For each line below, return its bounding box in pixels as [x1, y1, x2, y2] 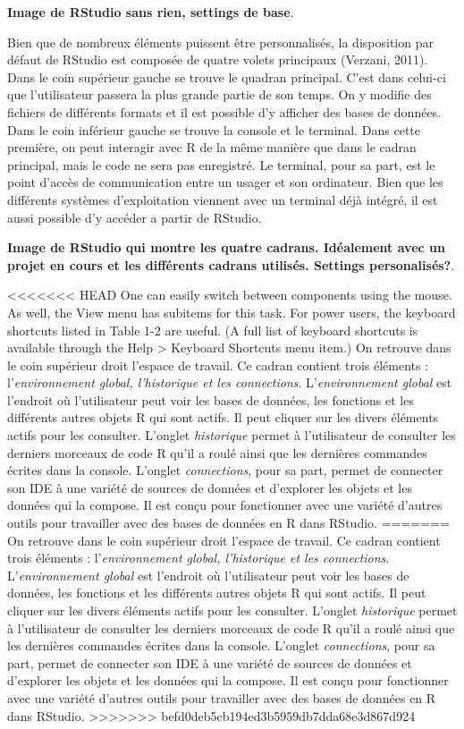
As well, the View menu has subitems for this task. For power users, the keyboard [7, 302, 456, 321]
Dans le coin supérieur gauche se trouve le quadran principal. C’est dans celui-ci [7, 67, 446, 86]
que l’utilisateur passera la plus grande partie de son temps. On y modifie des [7, 85, 432, 104]
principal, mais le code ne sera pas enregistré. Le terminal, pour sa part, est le [7, 155, 435, 174]
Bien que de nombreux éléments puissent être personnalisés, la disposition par [7, 32, 434, 51]
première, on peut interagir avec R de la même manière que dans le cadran [7, 138, 417, 157]
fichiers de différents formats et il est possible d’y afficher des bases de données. [7, 102, 442, 121]
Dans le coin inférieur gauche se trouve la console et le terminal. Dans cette [7, 120, 421, 139]
